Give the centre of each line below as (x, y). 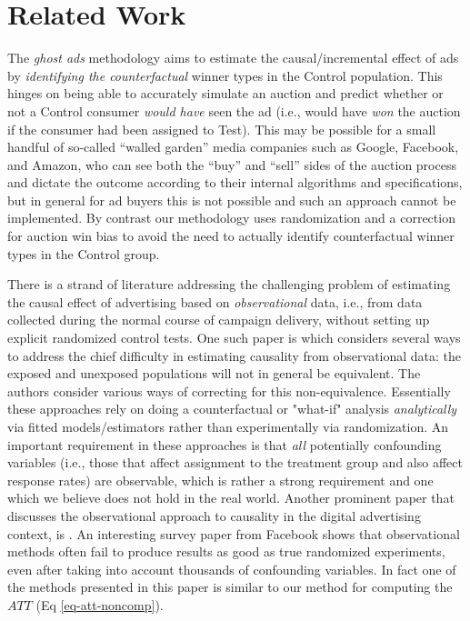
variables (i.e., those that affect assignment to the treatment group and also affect (235, 462)
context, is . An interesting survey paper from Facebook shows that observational (234, 533)
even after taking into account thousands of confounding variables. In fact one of (232, 569)
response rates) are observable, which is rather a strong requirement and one (220, 480)
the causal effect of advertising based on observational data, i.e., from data (215, 301)
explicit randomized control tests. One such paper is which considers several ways (234, 338)
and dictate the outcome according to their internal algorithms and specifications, (235, 182)
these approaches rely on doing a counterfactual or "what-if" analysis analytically (232, 409)
